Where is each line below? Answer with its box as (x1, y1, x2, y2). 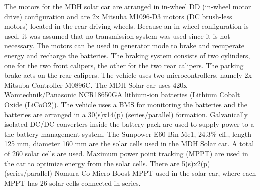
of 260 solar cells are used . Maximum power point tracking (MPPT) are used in (4, 148, 248, 158)
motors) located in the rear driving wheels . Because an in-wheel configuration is (4, 21, 249, 31)
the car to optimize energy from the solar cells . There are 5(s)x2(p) (4, 158, 210, 168)
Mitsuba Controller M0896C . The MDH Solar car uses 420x (4, 79, 187, 90)
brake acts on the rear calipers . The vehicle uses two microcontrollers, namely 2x (4, 70, 252, 80)
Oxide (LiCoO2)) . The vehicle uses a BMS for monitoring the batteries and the (4, 99, 248, 109)
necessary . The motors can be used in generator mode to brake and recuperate (4, 40, 245, 51)
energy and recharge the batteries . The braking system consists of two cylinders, (4, 50, 250, 60)
